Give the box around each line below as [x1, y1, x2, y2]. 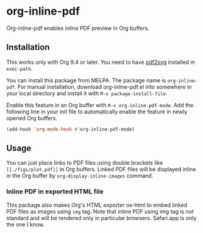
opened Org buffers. [6, 114, 58, 121]
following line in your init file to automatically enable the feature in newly [6, 108, 188, 115]
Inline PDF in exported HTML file [6, 187, 104, 196]
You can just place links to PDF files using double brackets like [6, 159, 163, 167]
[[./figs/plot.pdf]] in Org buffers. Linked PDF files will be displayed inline [6, 166, 196, 173]
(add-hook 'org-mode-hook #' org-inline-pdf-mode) [6, 126, 135, 132]
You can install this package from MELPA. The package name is [6, 76, 166, 84]
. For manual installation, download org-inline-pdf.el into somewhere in [14, 83, 192, 90]
